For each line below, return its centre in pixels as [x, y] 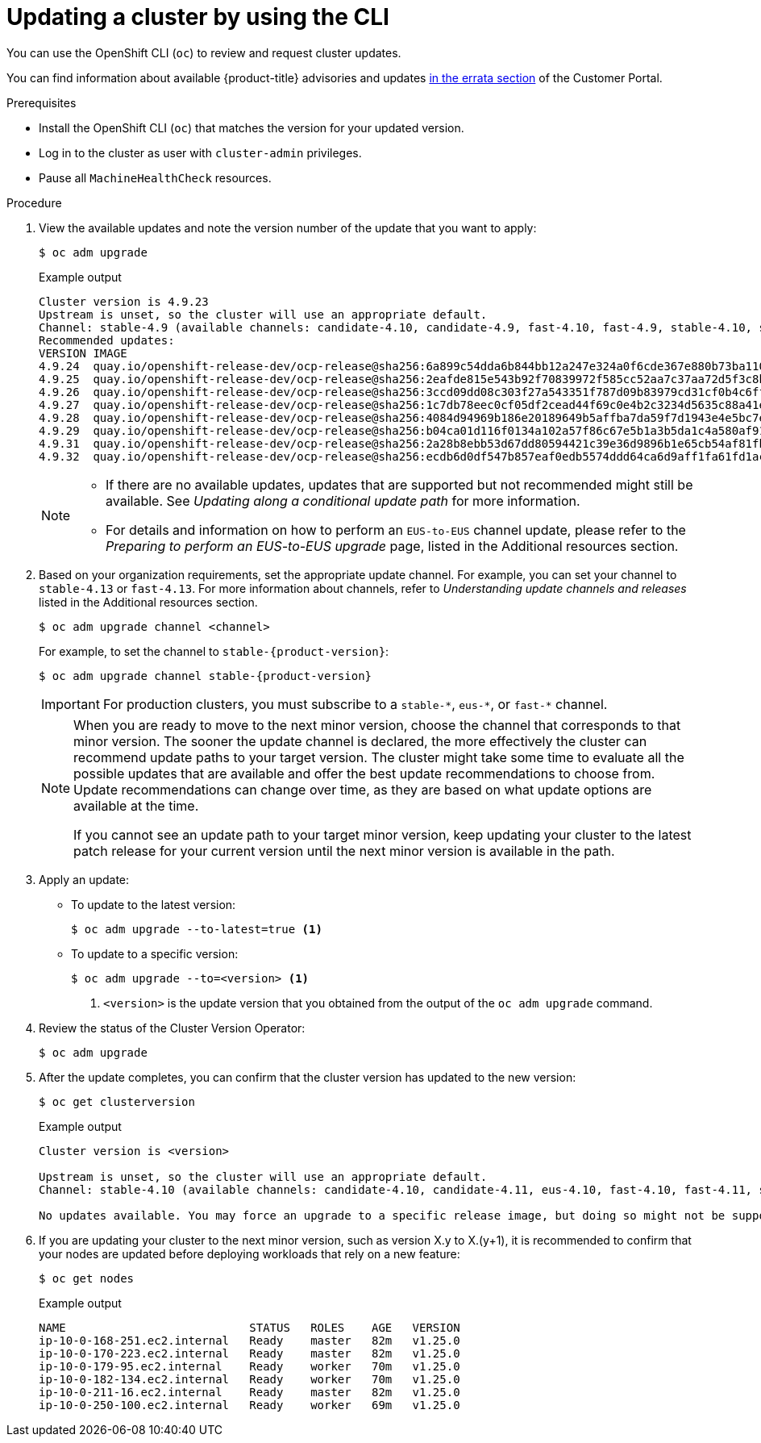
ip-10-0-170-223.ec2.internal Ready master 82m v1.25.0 [250, 1353]
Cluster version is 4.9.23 [124, 301]
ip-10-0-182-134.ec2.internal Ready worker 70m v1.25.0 [250, 1379]
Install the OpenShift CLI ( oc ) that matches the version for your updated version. [252, 127]
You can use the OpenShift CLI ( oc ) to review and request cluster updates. [204, 52]
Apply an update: [84, 879]
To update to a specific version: [155, 953]
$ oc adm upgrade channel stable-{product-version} [206, 676]
